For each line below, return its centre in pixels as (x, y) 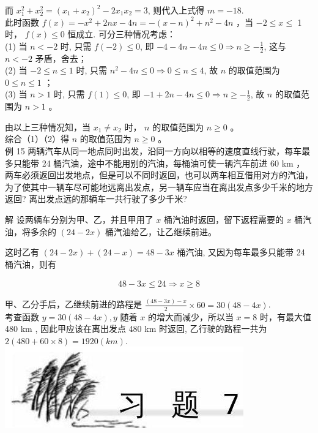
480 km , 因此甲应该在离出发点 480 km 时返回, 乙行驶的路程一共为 (136, 329)
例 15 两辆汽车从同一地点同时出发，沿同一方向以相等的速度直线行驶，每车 (153, 151)
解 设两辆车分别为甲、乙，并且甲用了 (79, 219)
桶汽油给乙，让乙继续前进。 (161, 231)
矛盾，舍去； (61, 58)
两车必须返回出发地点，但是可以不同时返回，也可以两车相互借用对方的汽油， (159, 175)
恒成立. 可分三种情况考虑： (121, 34)
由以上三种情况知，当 (48, 126)
